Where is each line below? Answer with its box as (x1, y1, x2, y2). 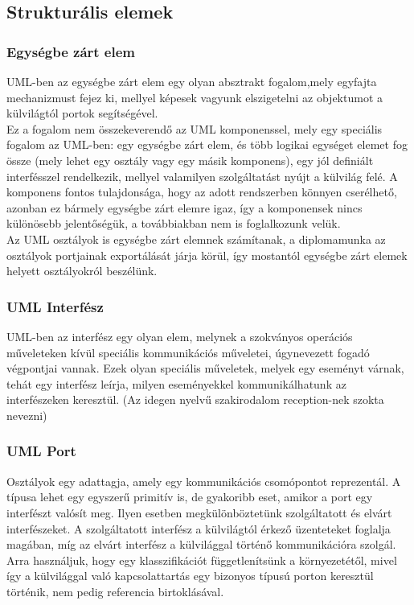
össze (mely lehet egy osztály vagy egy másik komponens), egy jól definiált (6, 151, 374, 168)
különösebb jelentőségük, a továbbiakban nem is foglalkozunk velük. (6, 215, 341, 232)
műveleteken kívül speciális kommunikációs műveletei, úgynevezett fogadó (6, 344, 370, 360)
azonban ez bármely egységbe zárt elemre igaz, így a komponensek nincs (6, 199, 363, 216)
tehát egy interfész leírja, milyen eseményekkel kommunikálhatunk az (6, 375, 346, 392)
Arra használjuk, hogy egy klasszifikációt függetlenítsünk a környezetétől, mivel (6, 551, 397, 568)
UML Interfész (6, 296, 104, 316)
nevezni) (6, 406, 47, 423)
